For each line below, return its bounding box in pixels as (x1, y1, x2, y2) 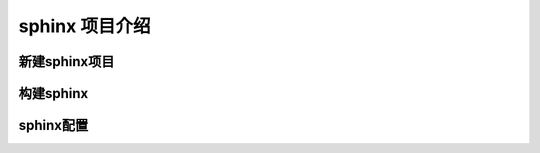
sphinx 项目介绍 (18, 15, 151, 37)
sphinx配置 (18, 117, 89, 134)
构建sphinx (18, 85, 89, 102)
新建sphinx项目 (18, 53, 115, 70)
